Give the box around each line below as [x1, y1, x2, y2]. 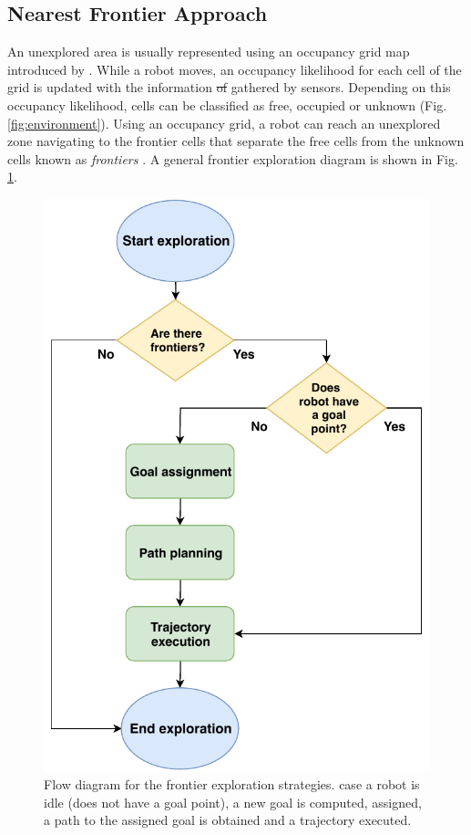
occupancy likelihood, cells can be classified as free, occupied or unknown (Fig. [7, 95, 447, 114]
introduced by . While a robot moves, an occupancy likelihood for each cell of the [7, 59, 462, 78]
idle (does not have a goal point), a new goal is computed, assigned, [44, 792, 422, 811]
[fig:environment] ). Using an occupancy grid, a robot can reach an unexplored [7, 113, 441, 132]
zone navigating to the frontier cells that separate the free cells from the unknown [7, 131, 465, 151]
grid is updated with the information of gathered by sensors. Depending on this [7, 78, 451, 97]
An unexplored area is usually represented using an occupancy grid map [7, 42, 410, 61]
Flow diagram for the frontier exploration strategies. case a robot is [44, 774, 420, 793]
